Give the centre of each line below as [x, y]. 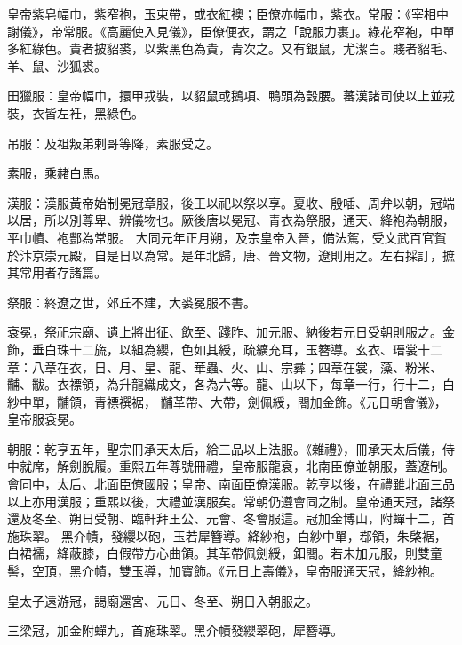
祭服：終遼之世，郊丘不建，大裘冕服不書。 [131, 302]
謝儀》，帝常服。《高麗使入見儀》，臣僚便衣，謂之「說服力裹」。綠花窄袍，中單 [231, 31]
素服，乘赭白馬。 [57, 173]
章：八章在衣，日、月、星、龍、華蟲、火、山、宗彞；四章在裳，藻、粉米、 [225, 366]
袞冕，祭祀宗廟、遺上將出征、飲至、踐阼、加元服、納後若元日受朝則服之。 [225, 332]
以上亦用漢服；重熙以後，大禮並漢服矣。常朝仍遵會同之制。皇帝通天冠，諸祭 [231, 501]
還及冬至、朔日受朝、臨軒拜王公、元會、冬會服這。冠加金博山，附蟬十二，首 [231, 518]
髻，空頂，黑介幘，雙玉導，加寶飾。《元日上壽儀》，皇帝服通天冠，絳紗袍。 [225, 571]
